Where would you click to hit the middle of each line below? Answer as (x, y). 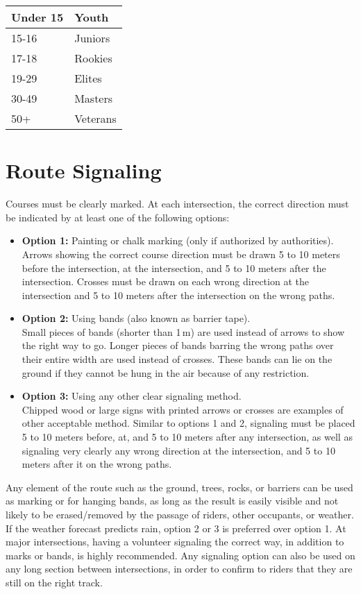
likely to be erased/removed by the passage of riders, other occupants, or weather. (180, 514)
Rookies (93, 58)
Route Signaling (84, 170)
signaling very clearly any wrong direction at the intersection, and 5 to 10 (178, 450)
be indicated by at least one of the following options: (118, 217)
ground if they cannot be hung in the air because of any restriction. (166, 372)
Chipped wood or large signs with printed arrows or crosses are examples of (183, 409)
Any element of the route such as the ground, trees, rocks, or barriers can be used (179, 487)
